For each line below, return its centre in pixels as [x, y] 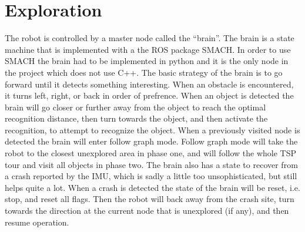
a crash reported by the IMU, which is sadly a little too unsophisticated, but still [151, 176]
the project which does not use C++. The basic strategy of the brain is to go [144, 72]
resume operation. [37, 222]
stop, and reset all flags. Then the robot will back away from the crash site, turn [150, 199]
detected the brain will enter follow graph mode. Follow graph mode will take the [151, 141]
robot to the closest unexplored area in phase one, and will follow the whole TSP [150, 153]
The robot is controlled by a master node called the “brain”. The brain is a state [150, 38]
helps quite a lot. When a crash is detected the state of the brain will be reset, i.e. [152, 187]
